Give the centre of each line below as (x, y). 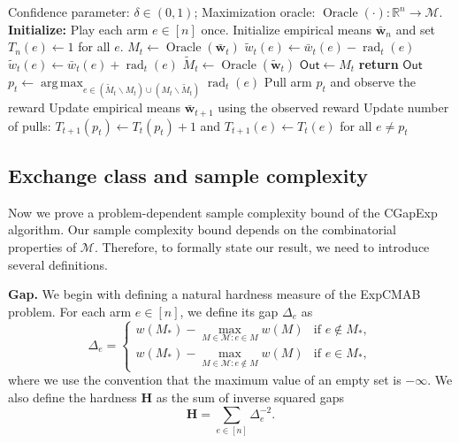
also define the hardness (73, 397)
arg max (61, 83)
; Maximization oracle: (255, 11)
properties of (42, 247)
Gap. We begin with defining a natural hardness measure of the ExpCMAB (214, 294)
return (379, 64)
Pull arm (288, 81)
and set (416, 29)
